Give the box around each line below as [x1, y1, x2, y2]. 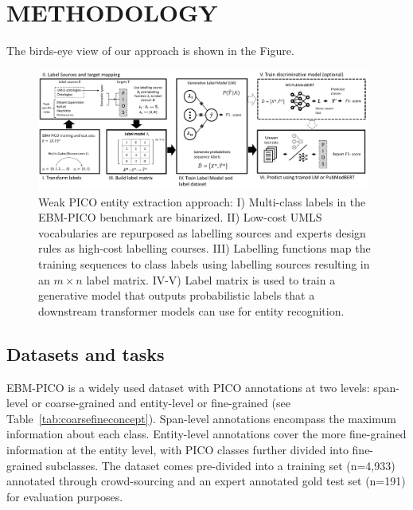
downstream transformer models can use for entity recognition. [38, 302, 345, 319]
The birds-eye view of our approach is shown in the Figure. [6, 42, 294, 59]
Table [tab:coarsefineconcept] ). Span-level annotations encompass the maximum [6, 410, 396, 426]
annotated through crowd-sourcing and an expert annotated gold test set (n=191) [6, 473, 406, 489]
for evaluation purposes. [6, 488, 123, 504]
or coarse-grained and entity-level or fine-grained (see [31, 394, 290, 411]
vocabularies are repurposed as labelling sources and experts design [38, 224, 366, 241]
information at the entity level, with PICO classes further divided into [6, 441, 349, 457]
